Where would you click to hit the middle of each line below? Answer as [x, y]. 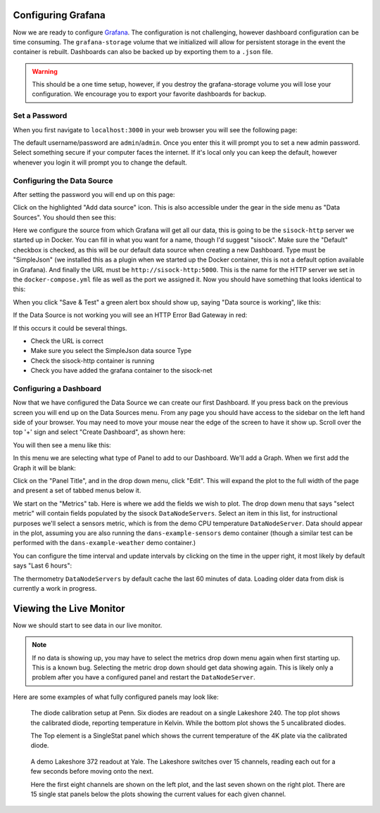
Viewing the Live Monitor [69, 608]
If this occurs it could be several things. [70, 328]
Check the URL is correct [67, 341]
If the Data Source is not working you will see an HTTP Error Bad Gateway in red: [130, 315]
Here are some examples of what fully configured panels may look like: [116, 697]
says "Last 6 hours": [43, 565]
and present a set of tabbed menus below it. [77, 491]
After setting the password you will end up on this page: [94, 194]
